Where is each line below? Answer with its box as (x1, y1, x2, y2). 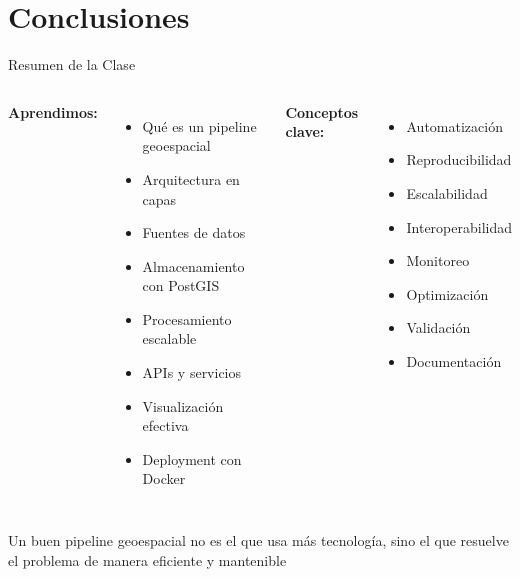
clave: (285, 121, 325, 142)
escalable (142, 328, 197, 349)
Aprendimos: (8, 101, 98, 122)
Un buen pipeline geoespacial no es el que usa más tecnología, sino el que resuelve (8, 530, 509, 551)
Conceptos (285, 101, 359, 122)
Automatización (406, 115, 503, 136)
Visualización (142, 395, 224, 416)
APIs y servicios (142, 362, 242, 383)
